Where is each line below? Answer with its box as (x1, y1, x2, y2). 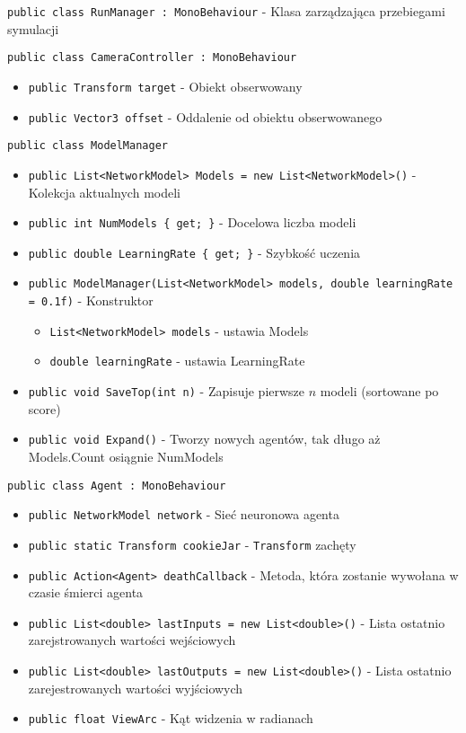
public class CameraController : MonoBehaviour (7, 51, 297, 65)
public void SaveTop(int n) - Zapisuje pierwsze (28, 382, 305, 401)
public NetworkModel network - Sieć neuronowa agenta (28, 505, 339, 524)
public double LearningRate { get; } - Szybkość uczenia (28, 243, 361, 261)
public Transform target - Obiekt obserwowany (28, 76, 303, 95)
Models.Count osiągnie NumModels (28, 446, 224, 465)
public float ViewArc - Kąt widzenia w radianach (28, 709, 313, 728)
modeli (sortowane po (320, 382, 439, 401)
